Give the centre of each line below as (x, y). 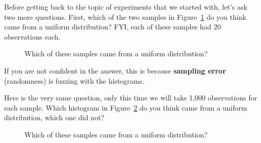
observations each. (32, 36)
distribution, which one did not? (54, 117)
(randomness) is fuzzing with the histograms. (74, 80)
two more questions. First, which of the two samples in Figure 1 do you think (125, 16)
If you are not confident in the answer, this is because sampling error (115, 70)
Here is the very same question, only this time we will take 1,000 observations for (131, 98)
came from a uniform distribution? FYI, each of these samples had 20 (113, 27)
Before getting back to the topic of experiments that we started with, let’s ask (126, 7)
